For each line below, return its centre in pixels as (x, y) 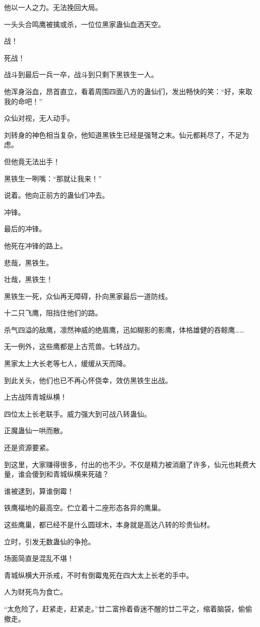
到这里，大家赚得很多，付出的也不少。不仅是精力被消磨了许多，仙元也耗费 (126, 464)
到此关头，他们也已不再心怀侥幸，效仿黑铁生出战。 (88, 380)
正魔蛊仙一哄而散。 (35, 430)
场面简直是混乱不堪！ (39, 558)
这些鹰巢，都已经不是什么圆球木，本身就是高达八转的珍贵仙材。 (109, 524)
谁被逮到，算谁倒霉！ (39, 491)
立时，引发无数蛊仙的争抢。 (49, 541)
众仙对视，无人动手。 (39, 118)
